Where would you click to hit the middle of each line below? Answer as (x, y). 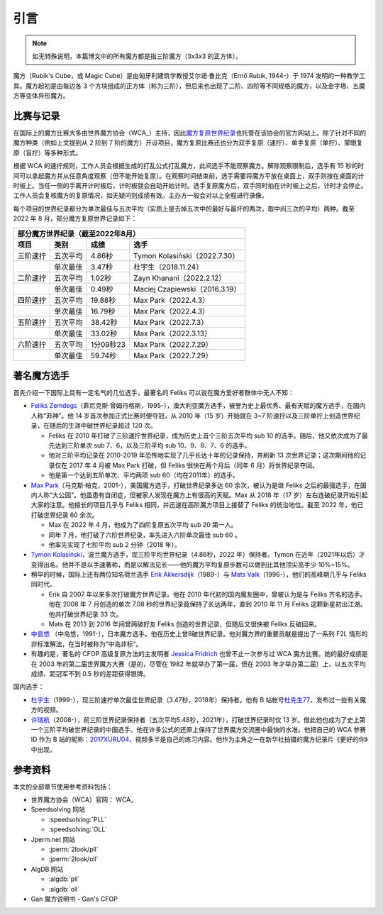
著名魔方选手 (41, 376)
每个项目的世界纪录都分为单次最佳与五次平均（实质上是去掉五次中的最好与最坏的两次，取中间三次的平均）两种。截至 (184, 209)
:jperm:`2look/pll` (73, 849)
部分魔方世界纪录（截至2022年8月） (79, 233)
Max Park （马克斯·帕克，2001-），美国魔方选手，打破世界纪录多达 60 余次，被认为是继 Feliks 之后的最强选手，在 (196, 485)
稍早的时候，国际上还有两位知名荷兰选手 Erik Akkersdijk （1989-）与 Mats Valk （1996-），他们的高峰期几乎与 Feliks (199, 575)
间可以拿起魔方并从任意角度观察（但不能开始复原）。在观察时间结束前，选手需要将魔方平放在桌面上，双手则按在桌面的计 (189, 176)
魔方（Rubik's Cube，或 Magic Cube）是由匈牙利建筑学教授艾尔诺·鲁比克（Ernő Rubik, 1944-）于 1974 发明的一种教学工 (189, 76)
